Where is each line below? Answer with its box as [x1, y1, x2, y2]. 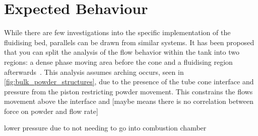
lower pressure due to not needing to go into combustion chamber [4, 122, 207, 133]
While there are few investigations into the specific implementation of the [4, 27, 231, 38]
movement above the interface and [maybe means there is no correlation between [4, 96, 253, 106]
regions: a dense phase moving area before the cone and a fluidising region [4, 56, 233, 67]
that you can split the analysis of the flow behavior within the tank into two [4, 47, 239, 57]
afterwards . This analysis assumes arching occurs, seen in [4, 66, 184, 77]
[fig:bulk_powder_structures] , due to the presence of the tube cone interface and [4, 76, 254, 87]
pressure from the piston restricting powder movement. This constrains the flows [4, 86, 253, 96]
